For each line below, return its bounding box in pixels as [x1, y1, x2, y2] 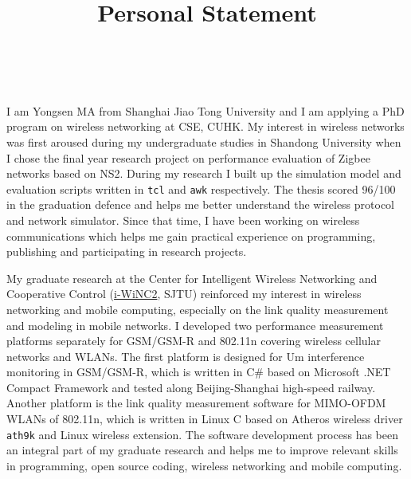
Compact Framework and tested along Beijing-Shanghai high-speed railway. [6, 379, 376, 395]
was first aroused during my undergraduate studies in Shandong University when [6, 133, 401, 150]
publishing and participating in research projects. [6, 243, 247, 260]
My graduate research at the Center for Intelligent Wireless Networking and [6, 269, 378, 286]
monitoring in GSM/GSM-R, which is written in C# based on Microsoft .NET [6, 363, 391, 380]
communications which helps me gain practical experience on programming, [6, 227, 376, 244]
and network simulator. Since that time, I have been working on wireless [6, 211, 360, 228]
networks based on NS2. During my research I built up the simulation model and [6, 165, 401, 182]
